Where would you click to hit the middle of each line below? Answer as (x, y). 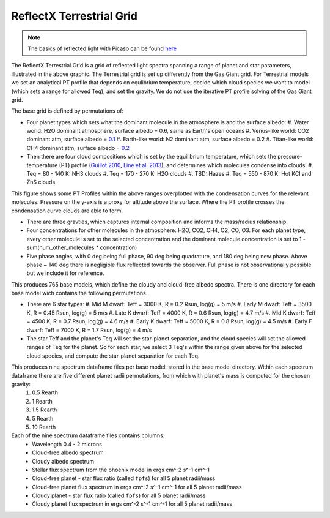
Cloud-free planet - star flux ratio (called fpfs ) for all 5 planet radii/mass (124, 478)
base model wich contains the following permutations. (79, 293)
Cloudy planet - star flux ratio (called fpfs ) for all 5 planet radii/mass (119, 495)
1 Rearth (42, 401)
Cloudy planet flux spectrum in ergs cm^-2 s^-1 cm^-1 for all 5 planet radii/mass (132, 504)
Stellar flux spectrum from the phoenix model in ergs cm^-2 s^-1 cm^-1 (121, 470)
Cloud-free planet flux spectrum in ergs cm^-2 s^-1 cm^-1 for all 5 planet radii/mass (137, 487)
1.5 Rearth (45, 410)
